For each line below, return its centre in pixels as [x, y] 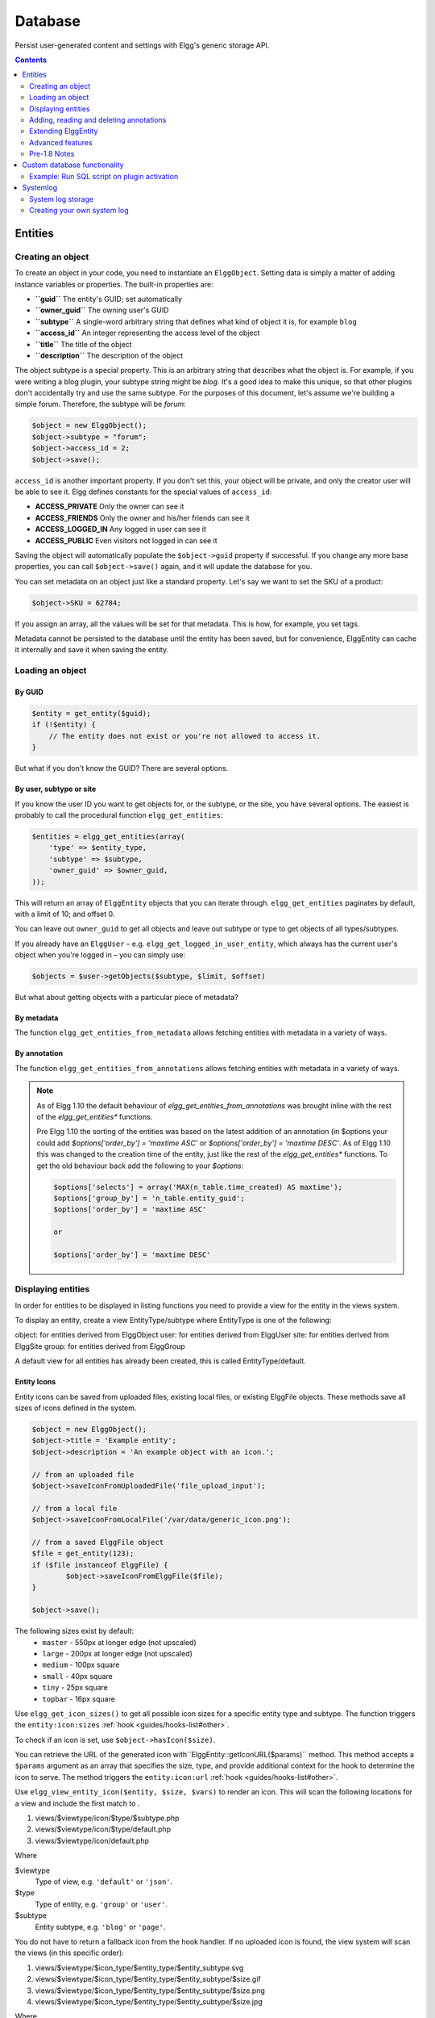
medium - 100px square [81, 1665]
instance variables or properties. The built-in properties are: [114, 284]
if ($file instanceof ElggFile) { [100, 1565]
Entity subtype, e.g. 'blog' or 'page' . [100, 1927]
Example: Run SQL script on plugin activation [104, 176]
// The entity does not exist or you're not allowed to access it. [185, 736]
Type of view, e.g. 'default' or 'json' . [104, 1882]
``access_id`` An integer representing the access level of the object [147, 333]
